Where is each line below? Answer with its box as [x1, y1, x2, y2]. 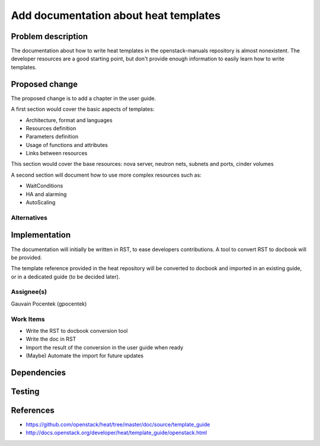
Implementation [11, 230, 71, 240]
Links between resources [25, 150, 88, 157]
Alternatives [11, 213, 47, 222]
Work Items [11, 315, 45, 323]
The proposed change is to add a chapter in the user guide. [11, 95, 156, 102]
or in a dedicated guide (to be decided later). [11, 273, 120, 280]
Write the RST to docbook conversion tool [25, 327, 128, 334]
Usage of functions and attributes [25, 141, 108, 148]
